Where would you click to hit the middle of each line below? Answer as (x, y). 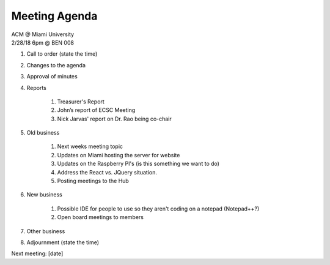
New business (44, 195)
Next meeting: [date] (37, 253)
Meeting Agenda (54, 16)
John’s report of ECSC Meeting (96, 110)
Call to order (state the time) (62, 54)
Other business (46, 231)
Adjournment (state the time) (63, 242)
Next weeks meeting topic (90, 146)
